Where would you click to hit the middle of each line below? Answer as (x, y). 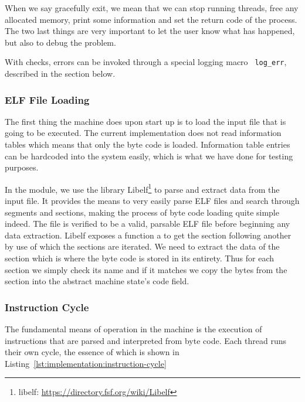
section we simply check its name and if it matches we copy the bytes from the (146, 269)
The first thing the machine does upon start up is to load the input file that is (145, 121)
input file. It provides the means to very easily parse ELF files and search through (152, 201)
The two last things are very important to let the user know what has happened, (150, 31)
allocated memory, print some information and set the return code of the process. (151, 19)
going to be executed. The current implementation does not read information (143, 133)
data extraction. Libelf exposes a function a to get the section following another (148, 235)
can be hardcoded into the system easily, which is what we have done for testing (149, 156)
